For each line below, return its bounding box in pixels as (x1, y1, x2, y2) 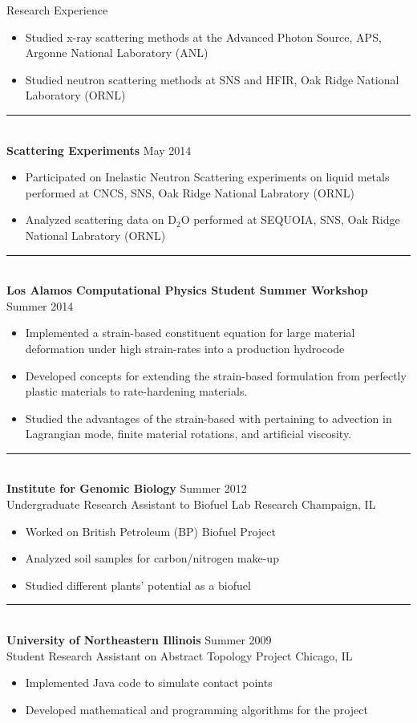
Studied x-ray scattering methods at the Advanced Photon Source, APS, (25, 28, 382, 45)
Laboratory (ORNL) (25, 87, 126, 104)
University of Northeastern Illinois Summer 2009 (6, 632, 272, 648)
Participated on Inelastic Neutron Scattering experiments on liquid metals (25, 169, 390, 185)
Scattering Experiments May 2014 (6, 141, 192, 158)
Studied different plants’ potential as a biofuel (25, 576, 251, 593)
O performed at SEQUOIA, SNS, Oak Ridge (180, 211, 400, 228)
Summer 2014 (6, 297, 74, 314)
